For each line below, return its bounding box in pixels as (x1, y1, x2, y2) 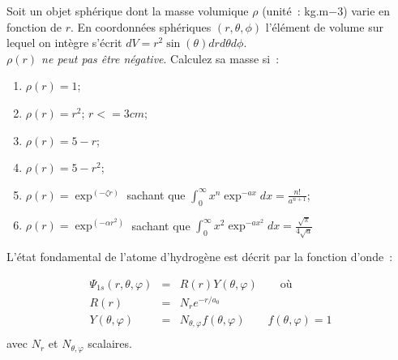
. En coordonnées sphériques (71, 18, 212, 35)
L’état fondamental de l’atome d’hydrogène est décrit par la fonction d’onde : (6, 248, 393, 265)
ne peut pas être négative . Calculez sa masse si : (41, 49, 280, 66)
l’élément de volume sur (265, 18, 383, 35)
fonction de (6, 18, 62, 35)
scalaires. (88, 335, 132, 352)
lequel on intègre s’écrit (6, 34, 122, 51)
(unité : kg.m (262, 2, 329, 19)
